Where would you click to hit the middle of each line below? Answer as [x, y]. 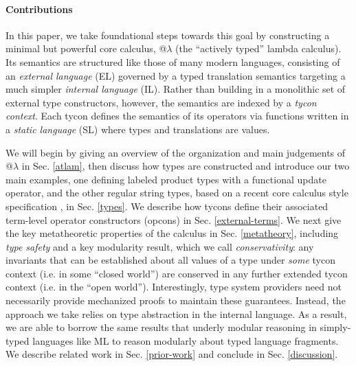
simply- [335, 327]
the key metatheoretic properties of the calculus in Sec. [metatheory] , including [172, 233]
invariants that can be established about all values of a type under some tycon [170, 260]
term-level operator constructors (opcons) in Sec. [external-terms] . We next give [174, 219]
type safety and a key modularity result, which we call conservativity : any [160, 246]
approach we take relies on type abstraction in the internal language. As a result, [176, 313]
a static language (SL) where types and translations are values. [138, 129]
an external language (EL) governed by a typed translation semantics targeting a [176, 75]
